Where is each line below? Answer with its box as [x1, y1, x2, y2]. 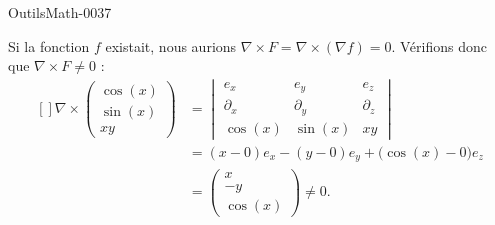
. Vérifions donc [391, 35, 487, 56]
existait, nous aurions [105, 35, 237, 56]
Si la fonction [8, 35, 90, 56]
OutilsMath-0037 [8, 2, 112, 22]
